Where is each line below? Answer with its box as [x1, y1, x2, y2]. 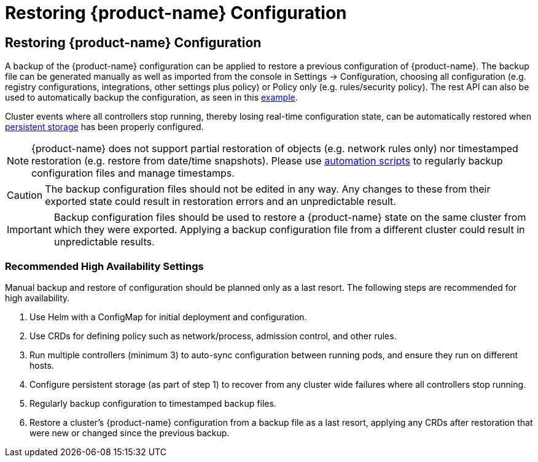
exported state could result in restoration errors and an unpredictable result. [45, 195, 396, 208]
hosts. [29, 360, 54, 371]
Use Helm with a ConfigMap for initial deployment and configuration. [29, 311, 307, 322]
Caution [7, 189, 43, 202]
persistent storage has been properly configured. [5, 121, 204, 133]
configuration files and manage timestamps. [31, 167, 235, 180]
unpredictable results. [53, 236, 155, 248]
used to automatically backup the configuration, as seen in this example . [5, 92, 298, 103]
